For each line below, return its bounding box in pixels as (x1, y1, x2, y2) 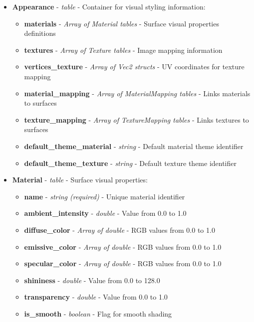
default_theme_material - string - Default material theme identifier (24, 141, 244, 151)
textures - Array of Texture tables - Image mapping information (24, 44, 223, 55)
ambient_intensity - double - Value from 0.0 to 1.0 (24, 208, 187, 218)
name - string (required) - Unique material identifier (24, 191, 185, 201)
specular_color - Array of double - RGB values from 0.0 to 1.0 (24, 258, 222, 269)
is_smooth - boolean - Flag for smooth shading (24, 308, 172, 319)
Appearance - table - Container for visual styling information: (12, 1, 206, 11)
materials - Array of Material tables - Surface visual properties (24, 18, 219, 28)
